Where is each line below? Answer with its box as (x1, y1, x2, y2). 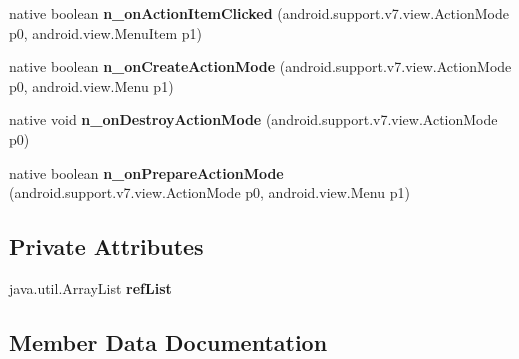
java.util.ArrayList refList (9, 277, 172, 298)
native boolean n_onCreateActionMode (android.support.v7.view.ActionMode (9, 56, 512, 77)
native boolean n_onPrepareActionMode (9, 162, 284, 183)
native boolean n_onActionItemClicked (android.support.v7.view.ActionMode (9, 3, 509, 23)
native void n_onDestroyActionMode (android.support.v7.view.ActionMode (9, 109, 498, 130)
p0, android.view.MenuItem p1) (9, 22, 202, 43)
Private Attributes (9, 231, 204, 262)
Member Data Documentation (9, 326, 328, 357)
